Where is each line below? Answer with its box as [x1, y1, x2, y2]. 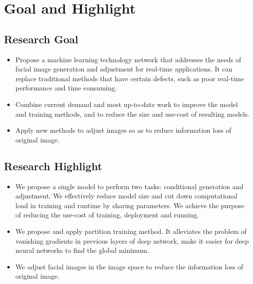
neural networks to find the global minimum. [15, 245, 149, 255]
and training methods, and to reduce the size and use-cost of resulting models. [15, 108, 250, 119]
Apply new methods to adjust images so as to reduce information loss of [15, 125, 232, 135]
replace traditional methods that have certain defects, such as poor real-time [15, 73, 244, 83]
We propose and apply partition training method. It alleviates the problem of [15, 226, 247, 236]
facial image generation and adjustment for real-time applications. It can [15, 64, 233, 74]
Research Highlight [4, 158, 102, 173]
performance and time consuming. [15, 83, 117, 93]
